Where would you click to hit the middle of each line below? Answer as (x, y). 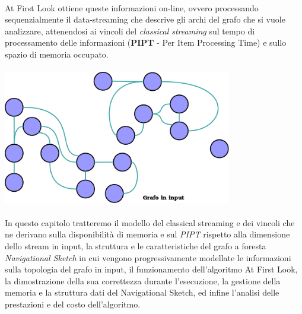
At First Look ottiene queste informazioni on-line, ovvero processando (132, 7)
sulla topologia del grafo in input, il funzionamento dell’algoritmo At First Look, (151, 269)
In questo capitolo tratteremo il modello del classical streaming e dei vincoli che (150, 222)
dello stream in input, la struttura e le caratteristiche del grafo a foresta (136, 245)
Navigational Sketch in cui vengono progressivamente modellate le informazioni (148, 257)
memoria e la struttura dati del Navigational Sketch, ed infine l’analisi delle (142, 292)
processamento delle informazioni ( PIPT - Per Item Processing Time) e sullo (146, 42)
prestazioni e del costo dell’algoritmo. (73, 304)
